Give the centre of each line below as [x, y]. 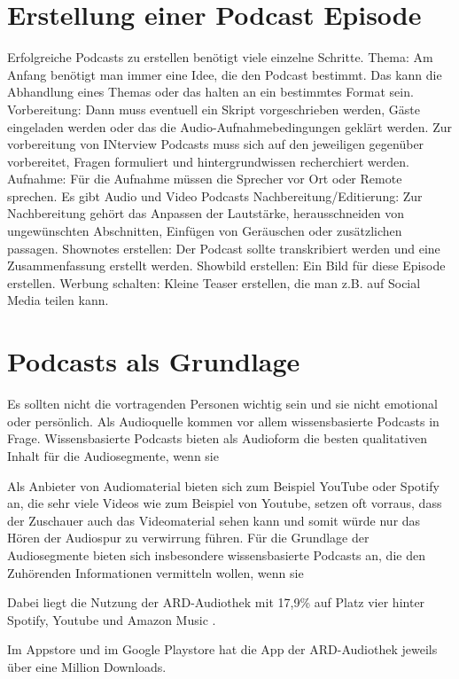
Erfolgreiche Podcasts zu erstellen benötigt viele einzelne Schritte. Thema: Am [220, 57]
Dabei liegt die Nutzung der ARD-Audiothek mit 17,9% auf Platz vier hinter [216, 602]
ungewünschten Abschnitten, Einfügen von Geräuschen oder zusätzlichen [205, 231]
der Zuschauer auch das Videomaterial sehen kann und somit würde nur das [214, 520]
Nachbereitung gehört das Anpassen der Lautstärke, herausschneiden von [206, 213]
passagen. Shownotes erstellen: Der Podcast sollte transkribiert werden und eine [224, 248]
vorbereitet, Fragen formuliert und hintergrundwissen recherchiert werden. [208, 161]
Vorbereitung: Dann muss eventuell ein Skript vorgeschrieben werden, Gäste [214, 109]
